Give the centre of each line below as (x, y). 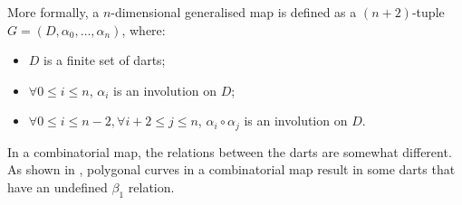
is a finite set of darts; (105, 60)
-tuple (428, 12)
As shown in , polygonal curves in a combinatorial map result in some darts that (231, 169)
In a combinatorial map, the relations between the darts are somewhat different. (230, 151)
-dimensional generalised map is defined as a (234, 12)
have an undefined (58, 187)
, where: (144, 29)
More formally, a (53, 12)
